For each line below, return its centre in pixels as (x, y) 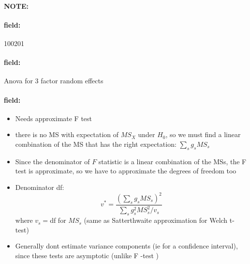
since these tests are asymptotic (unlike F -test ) (87, 255)
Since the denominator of (52, 161)
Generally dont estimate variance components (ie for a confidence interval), (126, 246)
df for (58, 220)
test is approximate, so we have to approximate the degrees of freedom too (126, 171)
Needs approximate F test (54, 118)
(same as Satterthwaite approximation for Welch (156, 220)
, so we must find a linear (203, 134)
